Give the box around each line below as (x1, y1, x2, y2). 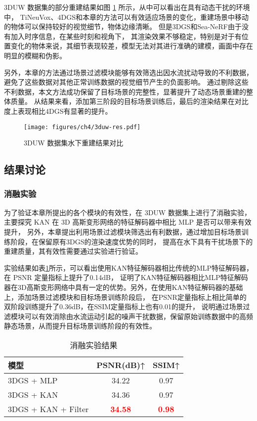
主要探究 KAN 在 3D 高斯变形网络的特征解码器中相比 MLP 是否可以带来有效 (4, 217, 252, 227)
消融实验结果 (70, 339, 118, 351)
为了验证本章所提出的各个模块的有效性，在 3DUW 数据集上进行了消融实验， (4, 207, 251, 217)
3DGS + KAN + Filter (8, 403, 89, 415)
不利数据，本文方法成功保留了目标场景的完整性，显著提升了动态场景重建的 (4, 86, 246, 96)
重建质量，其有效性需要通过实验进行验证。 (4, 246, 142, 256)
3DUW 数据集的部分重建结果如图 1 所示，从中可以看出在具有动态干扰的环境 (4, 2, 250, 12)
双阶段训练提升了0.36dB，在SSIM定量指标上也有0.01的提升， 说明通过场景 (4, 301, 243, 312)
